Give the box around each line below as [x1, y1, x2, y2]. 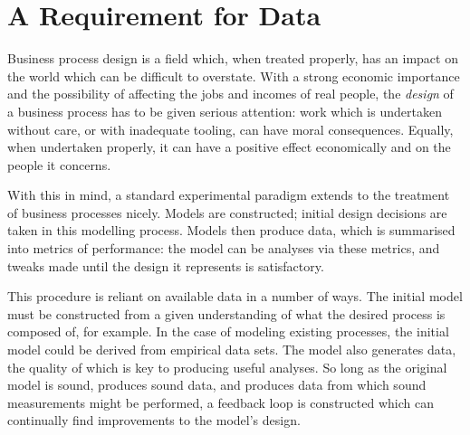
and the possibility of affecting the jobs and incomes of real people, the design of [7, 84, 454, 103]
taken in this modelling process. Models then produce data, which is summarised [7, 221, 456, 240]
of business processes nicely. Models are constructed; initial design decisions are [7, 203, 447, 222]
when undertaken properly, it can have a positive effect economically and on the [7, 137, 451, 156]
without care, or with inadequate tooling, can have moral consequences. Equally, [7, 119, 454, 138]
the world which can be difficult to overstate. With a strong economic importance [7, 66, 460, 85]
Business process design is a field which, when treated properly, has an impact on [7, 49, 458, 68]
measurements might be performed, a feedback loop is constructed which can [7, 392, 434, 411]
